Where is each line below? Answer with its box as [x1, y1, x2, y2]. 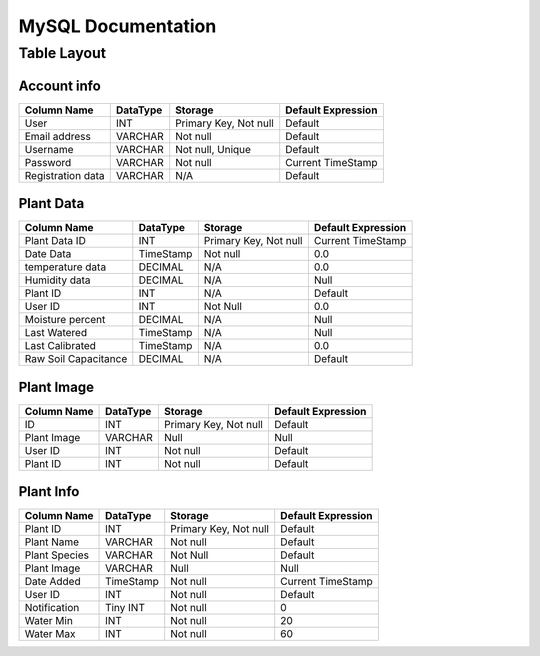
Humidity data [24, 273, 91, 287]
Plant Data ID [24, 234, 87, 248]
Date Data [24, 247, 72, 261]
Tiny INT [105, 601, 145, 615]
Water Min [24, 614, 74, 628]
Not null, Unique [175, 142, 252, 156]
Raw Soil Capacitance [24, 352, 128, 366]
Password [24, 155, 72, 169]
